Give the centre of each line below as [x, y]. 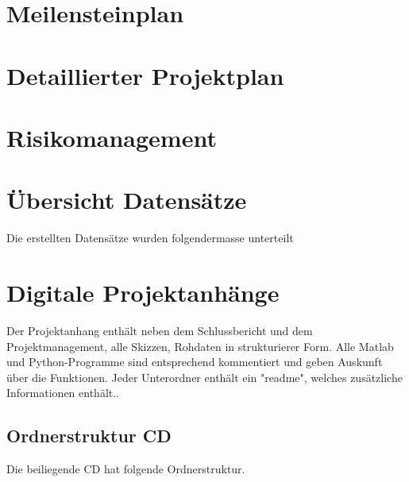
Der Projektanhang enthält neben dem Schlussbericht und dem [160, 330]
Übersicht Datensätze [127, 200]
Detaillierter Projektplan [145, 75]
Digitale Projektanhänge [143, 293]
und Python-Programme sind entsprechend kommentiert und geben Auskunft [195, 362]
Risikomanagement [112, 137]
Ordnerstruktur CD [89, 436]
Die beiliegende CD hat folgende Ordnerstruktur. [126, 469]
